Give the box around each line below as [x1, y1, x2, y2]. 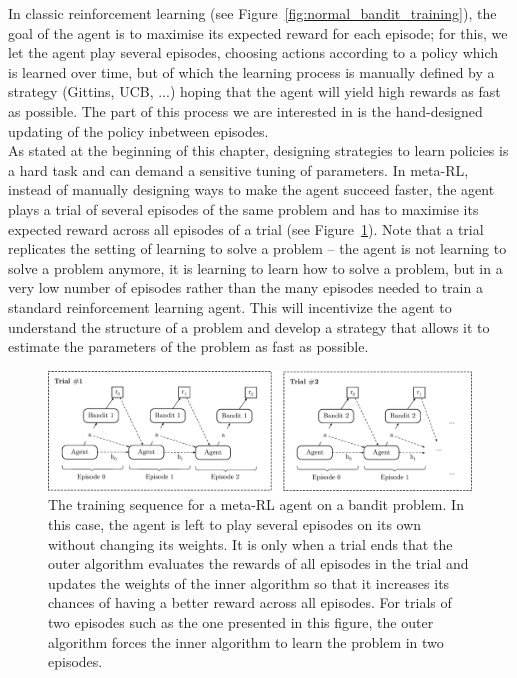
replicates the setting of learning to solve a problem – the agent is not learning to [8, 238, 507, 259]
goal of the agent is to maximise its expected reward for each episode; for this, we [8, 22, 508, 43]
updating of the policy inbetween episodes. [8, 120, 269, 141]
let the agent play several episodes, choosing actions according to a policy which [8, 42, 499, 63]
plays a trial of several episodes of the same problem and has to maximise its [8, 198, 479, 219]
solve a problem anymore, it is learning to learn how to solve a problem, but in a [8, 257, 503, 278]
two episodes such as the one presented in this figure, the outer [48, 611, 434, 632]
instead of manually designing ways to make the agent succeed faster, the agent [8, 179, 495, 200]
